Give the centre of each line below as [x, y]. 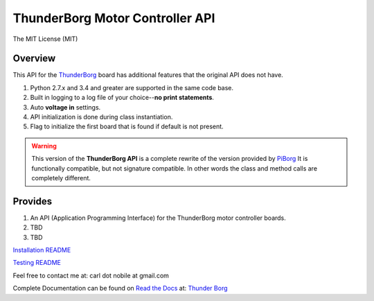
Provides [32, 201]
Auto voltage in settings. [65, 107]
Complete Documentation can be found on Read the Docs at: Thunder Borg [120, 289]
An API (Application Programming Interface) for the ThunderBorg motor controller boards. [158, 218]
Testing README [37, 263]
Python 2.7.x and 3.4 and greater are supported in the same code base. [132, 87]
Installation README [42, 250]
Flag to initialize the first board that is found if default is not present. [127, 127]
